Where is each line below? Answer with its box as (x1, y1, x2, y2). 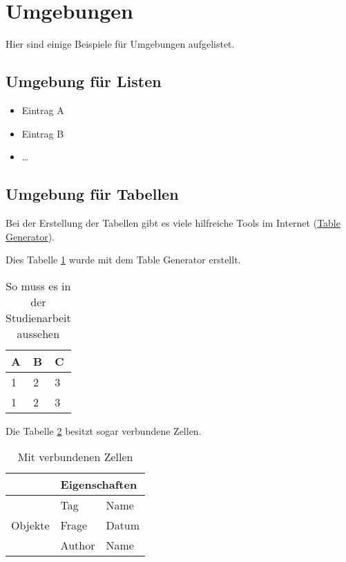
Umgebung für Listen (6, 71, 162, 92)
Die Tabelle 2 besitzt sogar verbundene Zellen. (6, 423, 202, 438)
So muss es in (6, 277, 71, 294)
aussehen (17, 325, 60, 341)
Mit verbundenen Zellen (17, 449, 133, 465)
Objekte (11, 517, 50, 534)
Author (60, 537, 95, 554)
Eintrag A (21, 102, 64, 117)
